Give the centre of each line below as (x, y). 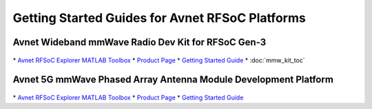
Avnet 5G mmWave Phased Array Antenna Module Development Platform (173, 80)
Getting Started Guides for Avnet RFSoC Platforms (159, 18)
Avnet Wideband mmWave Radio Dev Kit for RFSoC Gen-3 (139, 42)
